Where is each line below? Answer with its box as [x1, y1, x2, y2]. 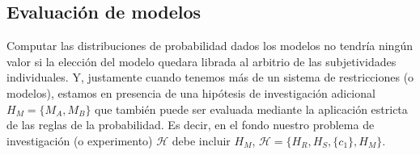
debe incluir [172, 132, 231, 149]
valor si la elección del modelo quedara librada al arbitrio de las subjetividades [6, 52, 397, 69]
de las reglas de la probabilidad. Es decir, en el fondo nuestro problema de [6, 116, 375, 133]
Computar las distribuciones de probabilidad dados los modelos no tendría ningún [6, 37, 413, 54]
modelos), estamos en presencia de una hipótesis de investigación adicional [6, 84, 375, 101]
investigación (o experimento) [6, 132, 153, 149]
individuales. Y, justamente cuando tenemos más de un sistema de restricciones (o [6, 69, 414, 86]
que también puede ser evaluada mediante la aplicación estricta [95, 100, 408, 117]
